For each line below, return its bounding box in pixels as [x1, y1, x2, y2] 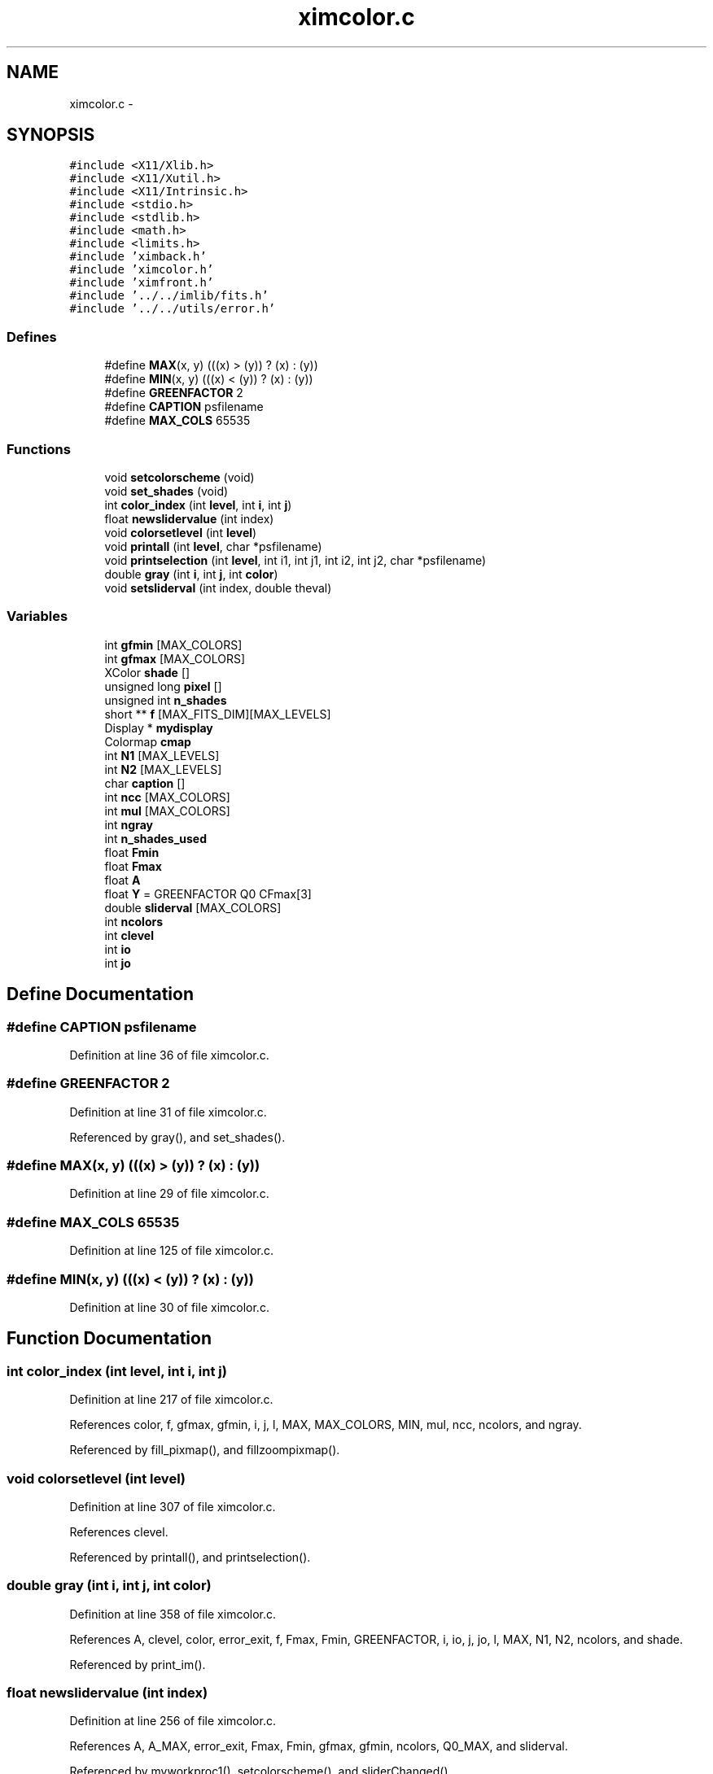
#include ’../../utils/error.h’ [69, 302, 276, 316]
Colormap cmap [104, 734, 191, 749]
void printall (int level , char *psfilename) [104, 539, 322, 553]
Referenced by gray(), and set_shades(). [69, 1130, 286, 1144]
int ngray [104, 817, 153, 832]
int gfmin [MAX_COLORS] [104, 637, 243, 652]
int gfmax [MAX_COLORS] [104, 651, 246, 666]
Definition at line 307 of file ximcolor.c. [69, 1499, 276, 1514]
